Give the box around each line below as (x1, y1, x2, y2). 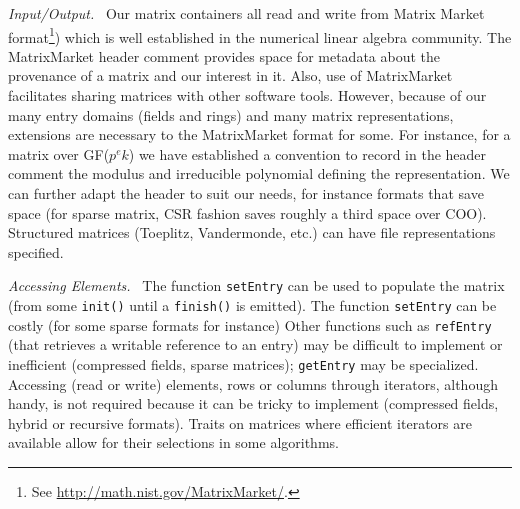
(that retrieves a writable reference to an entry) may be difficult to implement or (8, 334, 503, 355)
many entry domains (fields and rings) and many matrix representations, (8, 104, 454, 125)
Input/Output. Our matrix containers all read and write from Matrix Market (8, 3, 485, 23)
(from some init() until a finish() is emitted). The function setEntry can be (8, 295, 497, 316)
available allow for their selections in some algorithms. (8, 432, 339, 453)
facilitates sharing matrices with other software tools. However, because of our (8, 85, 487, 106)
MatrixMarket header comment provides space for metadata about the (8, 45, 441, 66)
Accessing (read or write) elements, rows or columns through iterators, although (8, 373, 498, 394)
